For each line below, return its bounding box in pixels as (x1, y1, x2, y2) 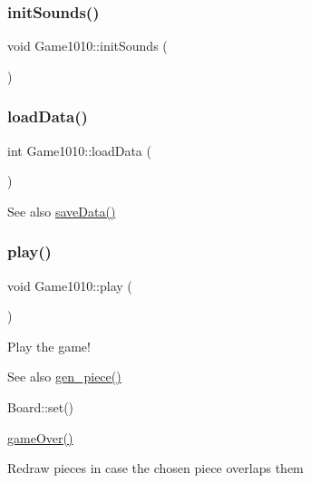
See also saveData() (7, 201, 116, 220)
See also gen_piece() (7, 367, 121, 386)
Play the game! (7, 336, 91, 355)
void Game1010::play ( (7, 275, 132, 295)
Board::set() (7, 398, 74, 416)
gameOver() (7, 428, 73, 447)
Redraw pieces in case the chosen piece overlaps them (7, 459, 304, 478)
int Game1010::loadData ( (7, 140, 151, 159)
